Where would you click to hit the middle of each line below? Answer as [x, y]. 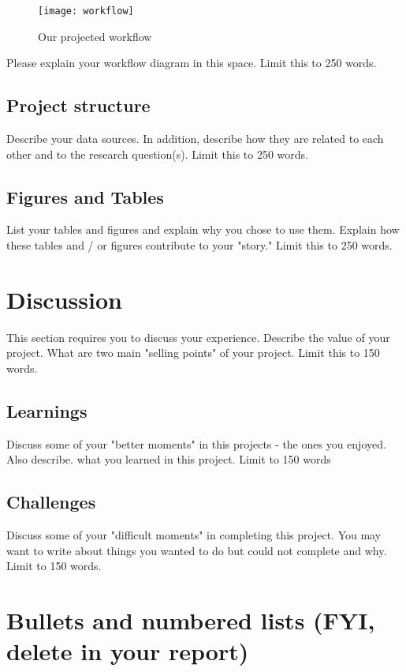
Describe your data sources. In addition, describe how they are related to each [195, 139]
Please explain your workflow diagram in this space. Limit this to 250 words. [192, 63]
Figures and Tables [85, 196]
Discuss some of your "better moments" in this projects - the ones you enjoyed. [196, 443]
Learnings [47, 410]
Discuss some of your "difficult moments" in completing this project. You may [194, 535]
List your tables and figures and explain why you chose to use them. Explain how [203, 229]
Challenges [51, 502]
